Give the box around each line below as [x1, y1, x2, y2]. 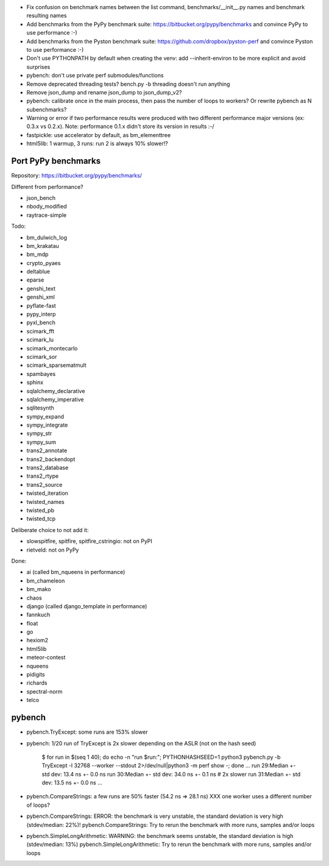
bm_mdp [26, 250, 49, 258]
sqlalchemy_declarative [26, 387, 85, 394]
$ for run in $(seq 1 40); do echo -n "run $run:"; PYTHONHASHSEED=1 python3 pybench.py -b [41, 753, 281, 761]
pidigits [26, 671, 45, 678]
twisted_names [26, 498, 65, 505]
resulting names [26, 12, 67, 20]
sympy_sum [26, 438, 56, 445]
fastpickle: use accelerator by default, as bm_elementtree [26, 131, 171, 138]
